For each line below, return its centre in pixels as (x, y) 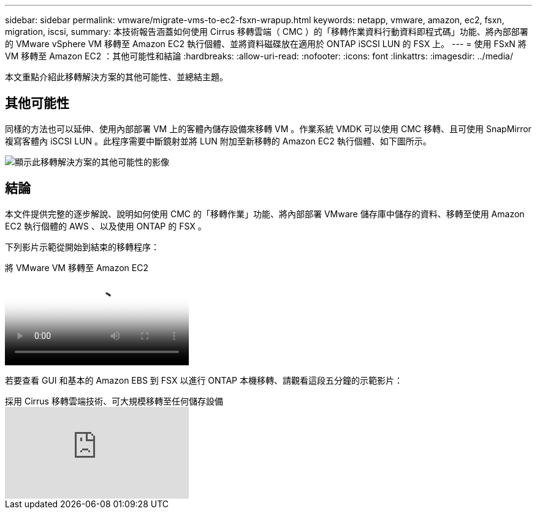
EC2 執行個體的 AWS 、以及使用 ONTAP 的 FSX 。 (106, 226)
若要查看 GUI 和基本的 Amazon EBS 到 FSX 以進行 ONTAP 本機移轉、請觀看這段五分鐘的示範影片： (204, 380)
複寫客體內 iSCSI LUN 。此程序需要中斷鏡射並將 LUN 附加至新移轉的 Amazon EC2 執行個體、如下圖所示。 (218, 141)
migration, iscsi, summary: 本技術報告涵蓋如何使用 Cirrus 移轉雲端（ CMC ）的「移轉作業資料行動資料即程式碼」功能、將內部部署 (267, 32)
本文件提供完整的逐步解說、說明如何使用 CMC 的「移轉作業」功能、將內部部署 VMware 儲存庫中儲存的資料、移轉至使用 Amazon (265, 214)
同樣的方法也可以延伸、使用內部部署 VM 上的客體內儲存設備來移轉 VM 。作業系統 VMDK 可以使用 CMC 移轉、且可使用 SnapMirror (268, 128)
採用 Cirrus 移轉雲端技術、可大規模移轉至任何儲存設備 (114, 401)
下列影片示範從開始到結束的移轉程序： (82, 247)
